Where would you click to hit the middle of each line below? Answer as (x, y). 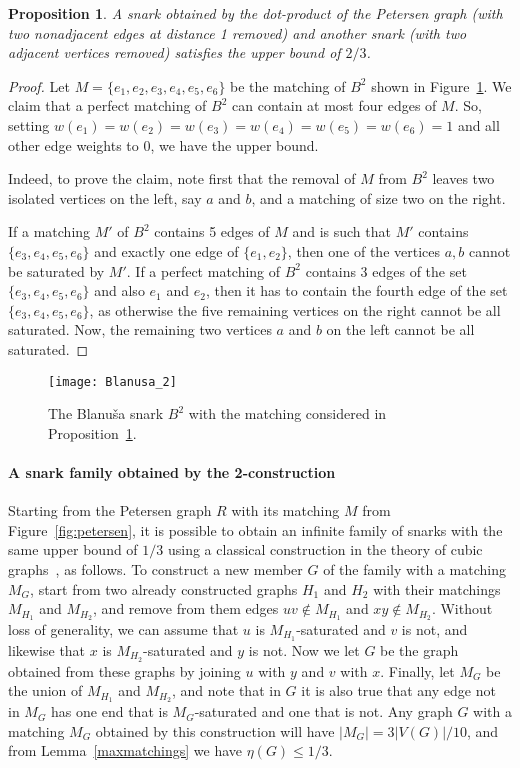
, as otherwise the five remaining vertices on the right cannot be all (295, 309)
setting (29, 124)
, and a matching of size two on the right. (378, 197)
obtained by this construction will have (215, 730)
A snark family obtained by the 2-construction (172, 471)
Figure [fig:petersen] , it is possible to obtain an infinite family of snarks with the (255, 529)
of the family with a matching (414, 568)
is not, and (434, 628)
